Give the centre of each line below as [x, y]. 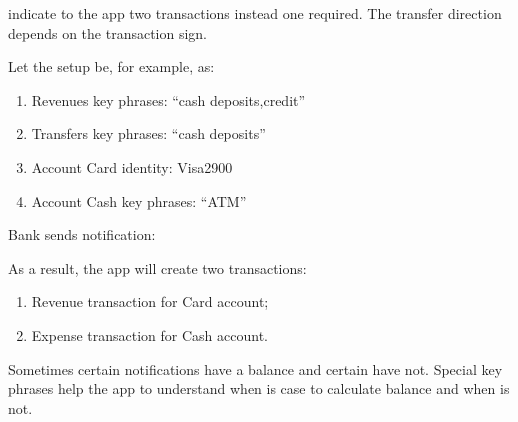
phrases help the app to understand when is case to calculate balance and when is [259, 388]
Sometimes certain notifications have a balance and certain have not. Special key [255, 368]
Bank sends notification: [82, 234]
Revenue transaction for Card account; [150, 301]
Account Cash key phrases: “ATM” [139, 200]
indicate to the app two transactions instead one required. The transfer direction [255, 13]
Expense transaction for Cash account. [149, 334]
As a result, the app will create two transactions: [157, 267]
